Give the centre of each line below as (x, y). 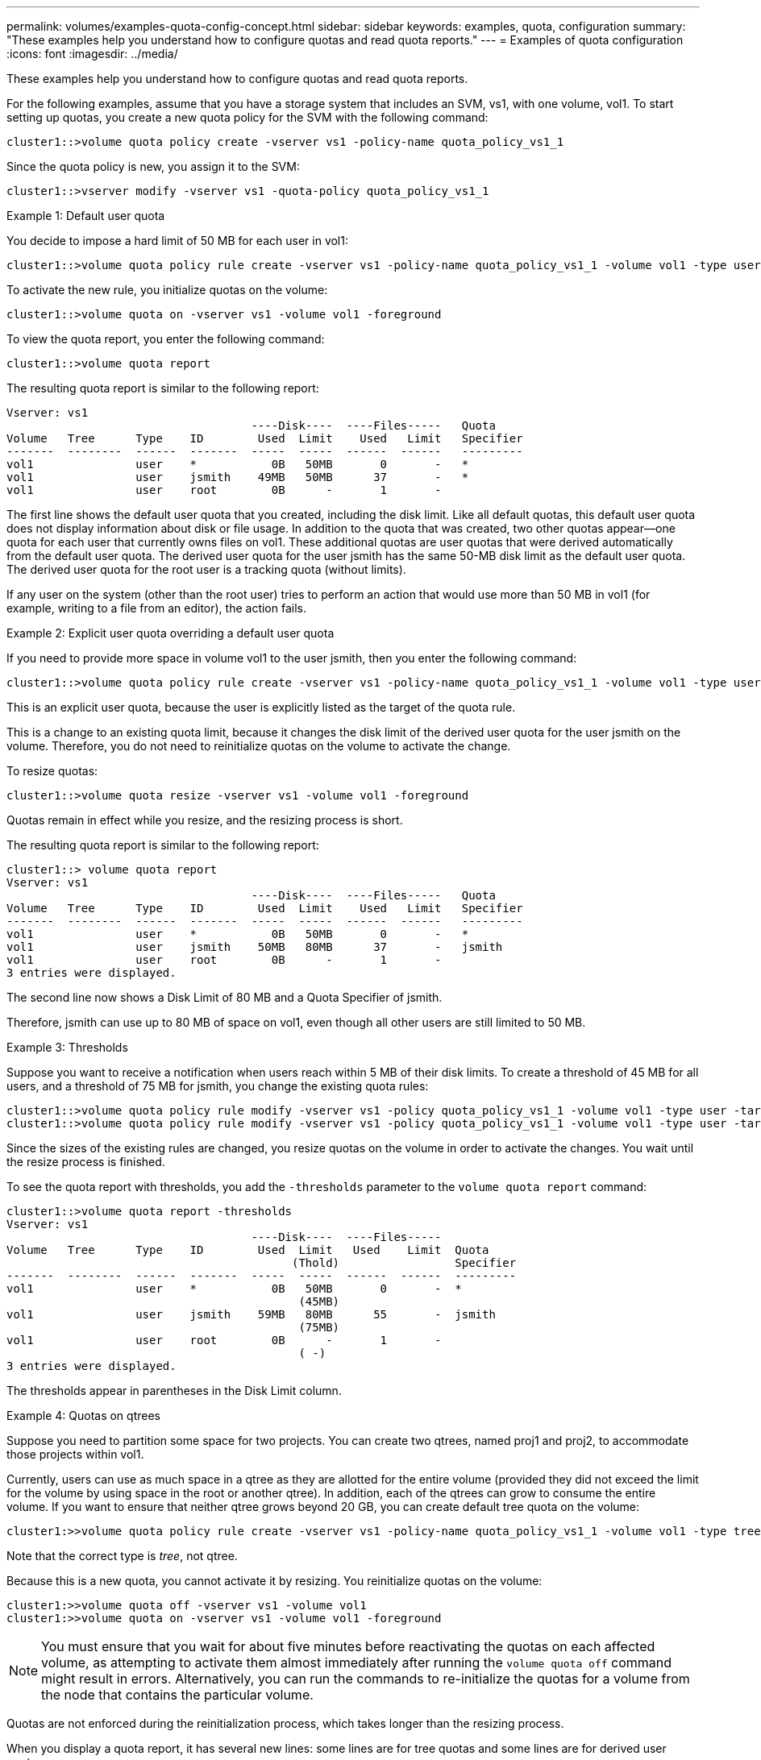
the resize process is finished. (86, 1162)
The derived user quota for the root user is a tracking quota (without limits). (206, 569)
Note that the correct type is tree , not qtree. (122, 1556)
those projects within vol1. (75, 1454)
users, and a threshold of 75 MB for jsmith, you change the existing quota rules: (218, 1086)
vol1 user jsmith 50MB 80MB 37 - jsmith (255, 947)
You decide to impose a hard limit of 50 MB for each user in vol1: (177, 241)
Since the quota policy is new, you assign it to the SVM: (153, 166)
